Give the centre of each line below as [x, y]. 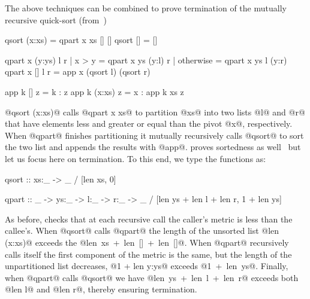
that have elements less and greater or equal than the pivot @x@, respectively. [149, 123]
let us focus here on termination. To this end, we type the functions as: [136, 158]
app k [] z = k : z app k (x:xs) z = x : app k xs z [94, 91]
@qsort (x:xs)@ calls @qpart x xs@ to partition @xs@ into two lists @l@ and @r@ [155, 112]
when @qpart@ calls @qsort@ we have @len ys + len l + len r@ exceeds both [152, 277]
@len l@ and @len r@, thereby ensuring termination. [101, 289]
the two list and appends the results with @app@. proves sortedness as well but [153, 147]
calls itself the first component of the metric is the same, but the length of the [148, 254]
